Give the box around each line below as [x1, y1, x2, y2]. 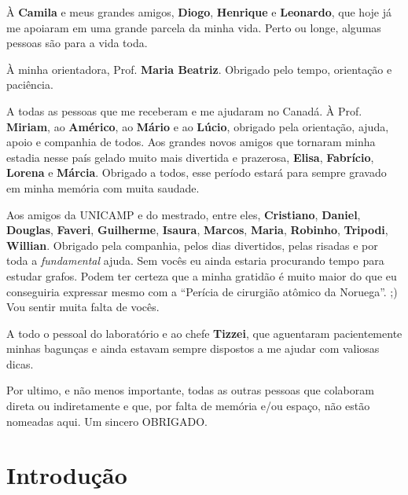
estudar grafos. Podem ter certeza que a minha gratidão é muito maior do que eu [6, 267, 397, 284]
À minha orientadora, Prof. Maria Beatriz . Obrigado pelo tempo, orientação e [6, 60, 392, 77]
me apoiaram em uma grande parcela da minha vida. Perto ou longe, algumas [6, 19, 381, 35]
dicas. [6, 355, 34, 372]
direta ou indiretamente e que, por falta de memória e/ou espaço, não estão [6, 398, 370, 414]
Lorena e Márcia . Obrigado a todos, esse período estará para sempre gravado [6, 164, 387, 181]
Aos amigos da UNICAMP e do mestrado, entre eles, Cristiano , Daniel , [6, 206, 361, 222]
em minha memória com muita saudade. [6, 179, 200, 196]
